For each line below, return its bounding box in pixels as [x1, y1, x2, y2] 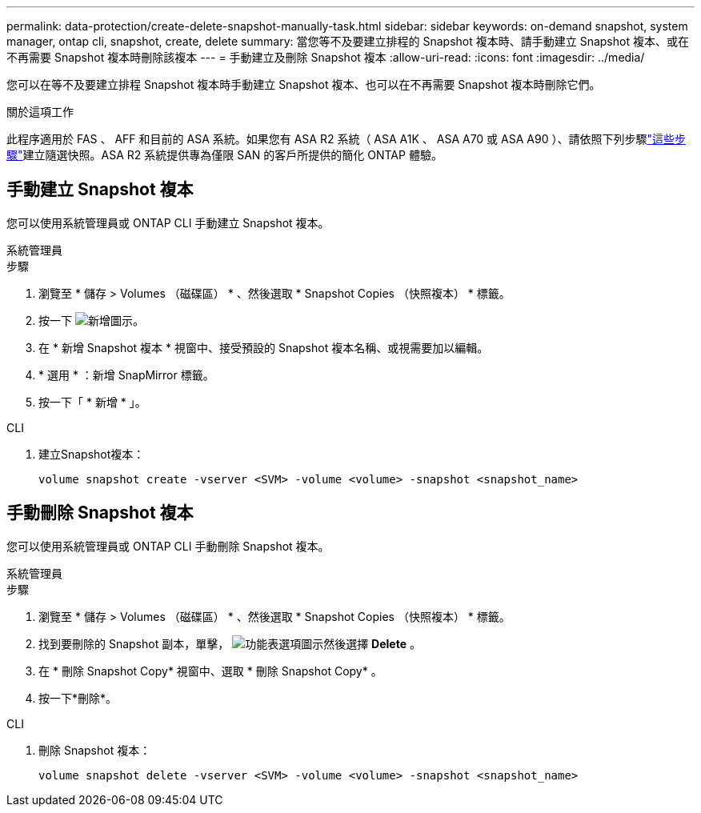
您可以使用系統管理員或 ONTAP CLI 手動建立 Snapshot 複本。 [6, 215, 330, 230]
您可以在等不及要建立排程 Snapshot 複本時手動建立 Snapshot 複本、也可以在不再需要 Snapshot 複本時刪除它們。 [6, 78, 601, 91]
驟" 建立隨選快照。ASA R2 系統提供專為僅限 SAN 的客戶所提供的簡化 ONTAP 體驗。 [6, 148, 443, 162]
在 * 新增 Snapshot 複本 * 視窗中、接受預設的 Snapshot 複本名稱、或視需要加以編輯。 [38, 340, 489, 354]
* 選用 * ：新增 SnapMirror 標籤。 [38, 367, 214, 382]
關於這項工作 [6, 105, 74, 118]
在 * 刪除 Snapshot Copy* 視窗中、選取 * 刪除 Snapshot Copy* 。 [38, 663, 383, 678]
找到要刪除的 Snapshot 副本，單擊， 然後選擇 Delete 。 [38, 636, 421, 651]
